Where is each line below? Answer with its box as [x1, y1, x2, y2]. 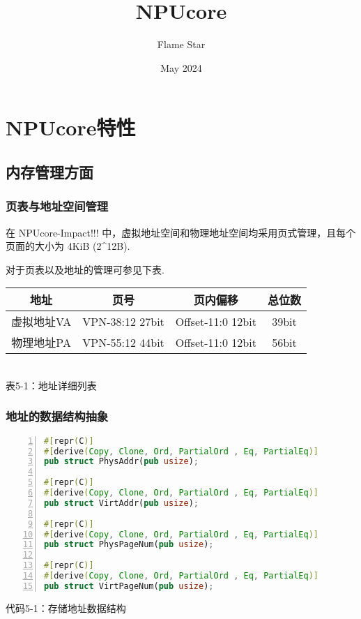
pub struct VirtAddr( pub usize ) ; [44, 498, 199, 508]
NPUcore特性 [6, 113, 136, 142]
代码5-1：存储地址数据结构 [6, 600, 126, 615]
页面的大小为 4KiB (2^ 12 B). [6, 239, 130, 253]
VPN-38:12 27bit [82, 313, 164, 329]
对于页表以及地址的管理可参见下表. [6, 262, 164, 276]
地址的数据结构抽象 [6, 408, 109, 425]
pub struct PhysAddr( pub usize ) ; [44, 456, 199, 467]
